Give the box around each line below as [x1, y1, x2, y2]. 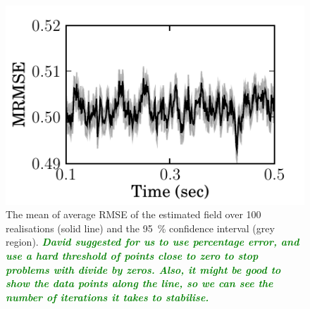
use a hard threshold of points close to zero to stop [6, 248, 259, 263]
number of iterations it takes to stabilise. [6, 289, 209, 304]
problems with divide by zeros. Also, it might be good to [6, 262, 281, 277]
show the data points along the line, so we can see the [6, 276, 273, 291]
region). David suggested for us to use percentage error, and [6, 234, 299, 249]
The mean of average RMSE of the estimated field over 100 [6, 207, 261, 222]
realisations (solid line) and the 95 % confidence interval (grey [6, 220, 275, 235]
